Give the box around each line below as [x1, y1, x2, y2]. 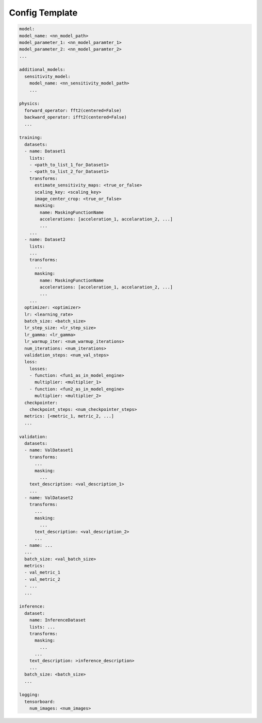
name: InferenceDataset [29, 617, 86, 623]
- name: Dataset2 [24, 237, 65, 242]
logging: [19, 692, 40, 698]
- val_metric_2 [24, 576, 61, 582]
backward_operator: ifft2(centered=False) [24, 115, 127, 120]
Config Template [9, 7, 78, 18]
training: [19, 135, 43, 140]
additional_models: [19, 67, 65, 72]
